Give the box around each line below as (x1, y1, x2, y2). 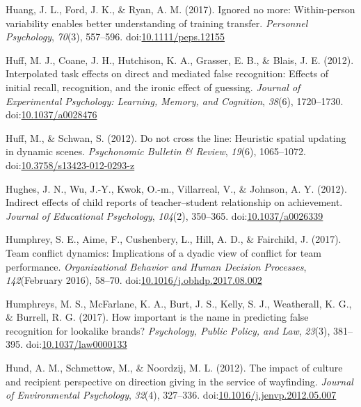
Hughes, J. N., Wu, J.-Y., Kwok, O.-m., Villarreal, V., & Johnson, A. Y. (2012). (6, 181, 347, 195)
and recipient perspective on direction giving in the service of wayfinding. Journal (6, 374, 353, 388)
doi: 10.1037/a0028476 (6, 107, 97, 122)
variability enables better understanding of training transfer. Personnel (6, 15, 308, 30)
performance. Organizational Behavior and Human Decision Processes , (6, 259, 307, 273)
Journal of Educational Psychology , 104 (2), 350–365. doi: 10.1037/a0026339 (6, 208, 323, 223)
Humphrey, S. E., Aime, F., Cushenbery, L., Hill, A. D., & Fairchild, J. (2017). (6, 232, 342, 246)
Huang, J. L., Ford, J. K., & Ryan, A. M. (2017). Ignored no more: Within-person (6, 2, 355, 16)
